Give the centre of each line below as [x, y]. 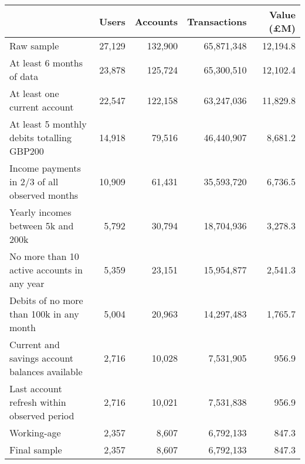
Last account [36, 388]
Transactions [217, 21]
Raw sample [34, 46]
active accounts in [46, 270]
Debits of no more [46, 300]
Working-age [35, 433]
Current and [35, 344]
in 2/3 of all [34, 181]
